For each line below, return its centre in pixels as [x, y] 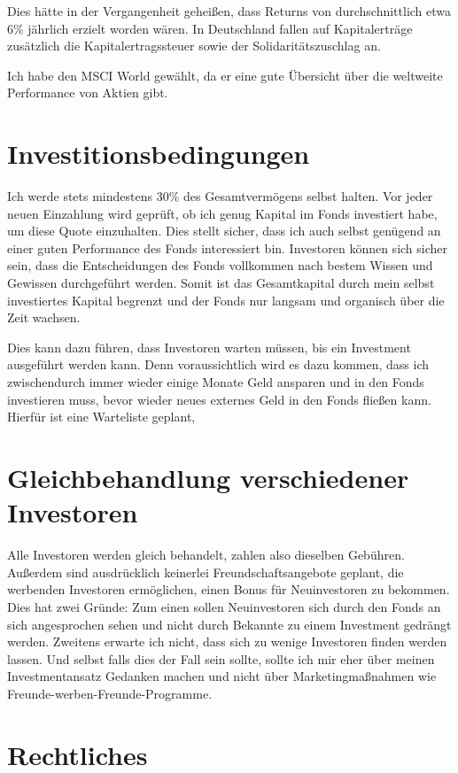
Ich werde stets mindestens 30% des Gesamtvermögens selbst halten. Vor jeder [220, 196]
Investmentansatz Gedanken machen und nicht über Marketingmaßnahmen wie [222, 676]
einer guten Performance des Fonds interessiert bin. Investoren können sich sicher [228, 247]
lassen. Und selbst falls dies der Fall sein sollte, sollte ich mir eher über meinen [221, 658]
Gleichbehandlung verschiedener [208, 477]
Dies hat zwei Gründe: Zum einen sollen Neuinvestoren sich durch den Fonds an [224, 606]
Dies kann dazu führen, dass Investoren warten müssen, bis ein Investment [209, 347]
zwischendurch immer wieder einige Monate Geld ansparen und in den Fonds [216, 382]
